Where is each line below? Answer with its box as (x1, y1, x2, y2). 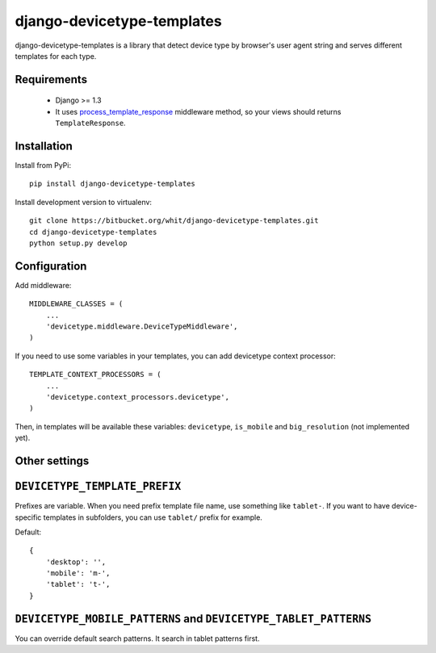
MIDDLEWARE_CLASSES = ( (29, 299, 124, 308)
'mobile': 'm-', (45, 569, 111, 578)
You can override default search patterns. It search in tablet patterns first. (15, 634, 260, 643)
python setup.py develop (29, 238, 128, 248)
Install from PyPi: (15, 161, 72, 170)
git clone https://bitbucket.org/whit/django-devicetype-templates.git (29, 216, 319, 225)
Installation (15, 139, 73, 153)
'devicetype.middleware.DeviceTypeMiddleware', (45, 322, 238, 331)
